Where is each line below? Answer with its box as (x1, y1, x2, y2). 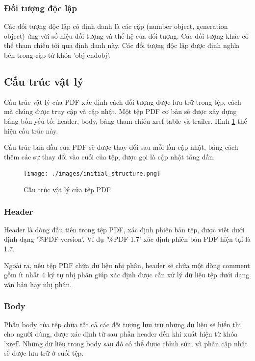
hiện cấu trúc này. (4, 125, 58, 135)
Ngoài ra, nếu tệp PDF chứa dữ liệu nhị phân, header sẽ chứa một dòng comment (4, 260, 250, 270)
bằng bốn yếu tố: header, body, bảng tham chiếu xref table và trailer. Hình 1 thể (4, 115, 247, 126)
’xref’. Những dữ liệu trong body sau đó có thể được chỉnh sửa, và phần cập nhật (4, 338, 248, 348)
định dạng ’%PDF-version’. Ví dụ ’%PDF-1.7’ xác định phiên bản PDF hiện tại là (4, 234, 251, 244)
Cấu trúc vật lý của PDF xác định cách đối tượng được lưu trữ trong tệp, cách (4, 96, 241, 107)
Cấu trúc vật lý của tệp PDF (24, 184, 111, 195)
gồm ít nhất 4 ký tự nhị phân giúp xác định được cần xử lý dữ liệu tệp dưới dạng (4, 270, 250, 280)
